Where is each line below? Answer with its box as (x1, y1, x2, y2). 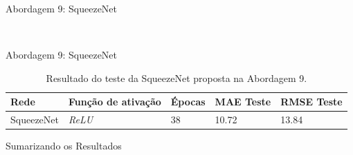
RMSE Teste (280, 94, 343, 109)
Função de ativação (69, 94, 161, 109)
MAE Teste (215, 94, 271, 109)
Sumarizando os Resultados (6, 138, 122, 153)
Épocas (170, 94, 206, 109)
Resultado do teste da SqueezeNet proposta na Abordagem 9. (46, 70, 307, 85)
